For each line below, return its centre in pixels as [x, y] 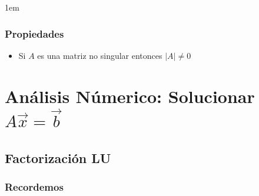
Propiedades [34, 33]
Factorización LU [58, 157]
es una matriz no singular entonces [100, 55]
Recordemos [34, 187]
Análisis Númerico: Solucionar [130, 96]
